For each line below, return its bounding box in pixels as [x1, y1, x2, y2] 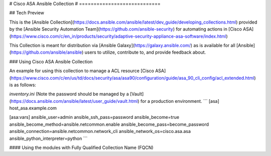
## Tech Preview [9, 10, 45, 16]
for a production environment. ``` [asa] [140, 98, 219, 104]
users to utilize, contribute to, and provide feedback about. [84, 49, 206, 55]
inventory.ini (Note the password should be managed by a [9, 91, 129, 97]
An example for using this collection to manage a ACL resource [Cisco [9, 68, 154, 74]
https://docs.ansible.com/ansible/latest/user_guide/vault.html [11, 98, 138, 104]
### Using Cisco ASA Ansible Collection [9, 58, 93, 65]
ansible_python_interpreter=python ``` [9, 135, 88, 141]
